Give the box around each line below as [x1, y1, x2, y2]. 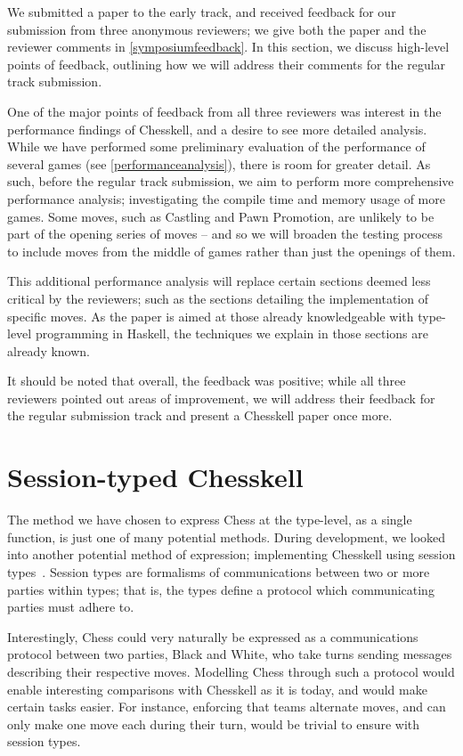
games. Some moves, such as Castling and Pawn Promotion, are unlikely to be [7, 207, 435, 225]
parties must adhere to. [7, 597, 134, 616]
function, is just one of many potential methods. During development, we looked [7, 527, 446, 546]
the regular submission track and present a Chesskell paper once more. [7, 406, 393, 425]
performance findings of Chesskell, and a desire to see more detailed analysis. [7, 119, 427, 138]
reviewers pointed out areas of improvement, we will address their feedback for [7, 388, 435, 407]
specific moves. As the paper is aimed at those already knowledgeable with [7, 306, 414, 325]
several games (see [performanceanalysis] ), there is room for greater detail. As [7, 154, 431, 173]
